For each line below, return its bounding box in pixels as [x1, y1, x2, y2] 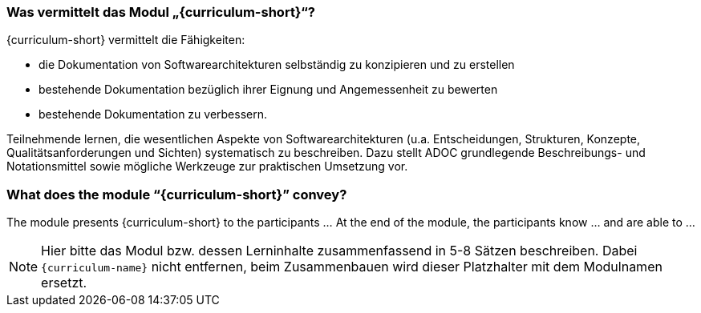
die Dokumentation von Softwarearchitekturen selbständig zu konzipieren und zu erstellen [38, 58, 515, 72]
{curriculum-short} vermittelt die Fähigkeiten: [6, 33, 245, 47]
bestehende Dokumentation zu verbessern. [38, 107, 268, 122]
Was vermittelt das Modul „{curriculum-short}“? [6, 4, 315, 20]
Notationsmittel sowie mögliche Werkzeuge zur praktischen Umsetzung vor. [6, 159, 408, 174]
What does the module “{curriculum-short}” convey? [6, 186, 347, 203]
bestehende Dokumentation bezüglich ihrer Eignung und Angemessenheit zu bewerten [38, 82, 498, 97]
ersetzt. [41, 275, 87, 291]
